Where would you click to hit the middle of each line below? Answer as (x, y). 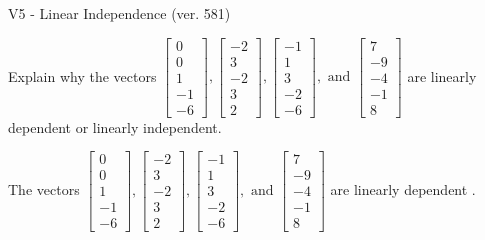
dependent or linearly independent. (115, 126)
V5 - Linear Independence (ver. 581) (119, 13)
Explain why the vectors (82, 75)
